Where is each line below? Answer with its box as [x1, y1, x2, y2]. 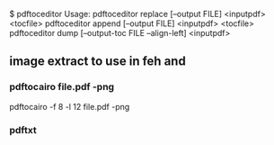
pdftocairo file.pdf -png [9, 81, 115, 94]
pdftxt [9, 123, 38, 136]
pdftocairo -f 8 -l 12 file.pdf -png [9, 101, 130, 112]
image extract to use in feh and [9, 54, 186, 69]
